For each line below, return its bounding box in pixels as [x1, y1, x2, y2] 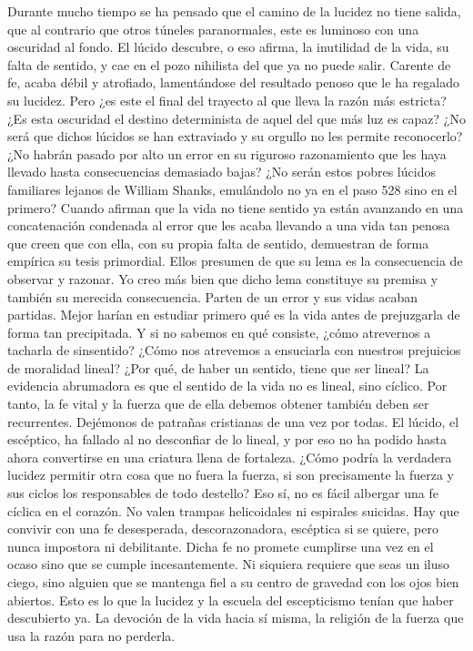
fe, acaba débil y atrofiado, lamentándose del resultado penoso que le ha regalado [7, 73, 459, 92]
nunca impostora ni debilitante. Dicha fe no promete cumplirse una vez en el [7, 536, 434, 555]
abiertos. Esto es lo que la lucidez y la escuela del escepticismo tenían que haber [7, 590, 454, 609]
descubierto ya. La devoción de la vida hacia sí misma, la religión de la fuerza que [7, 608, 464, 627]
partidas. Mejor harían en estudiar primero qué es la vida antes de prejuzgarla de [7, 305, 460, 324]
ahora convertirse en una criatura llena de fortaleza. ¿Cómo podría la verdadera [7, 447, 452, 466]
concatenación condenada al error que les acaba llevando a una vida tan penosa [7, 216, 450, 235]
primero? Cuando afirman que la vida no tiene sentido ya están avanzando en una [7, 198, 464, 217]
